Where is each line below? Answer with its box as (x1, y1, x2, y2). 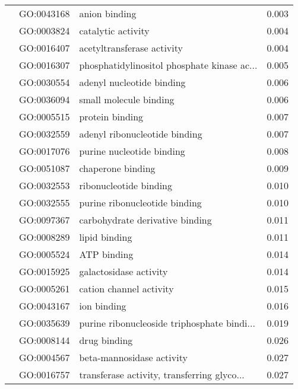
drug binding (79, 333, 133, 347)
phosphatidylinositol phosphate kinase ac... (79, 58, 258, 72)
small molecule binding (79, 93, 175, 106)
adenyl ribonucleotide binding (79, 127, 202, 141)
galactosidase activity (79, 264, 168, 278)
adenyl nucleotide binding (79, 75, 186, 89)
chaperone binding (79, 161, 156, 175)
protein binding (79, 110, 144, 123)
